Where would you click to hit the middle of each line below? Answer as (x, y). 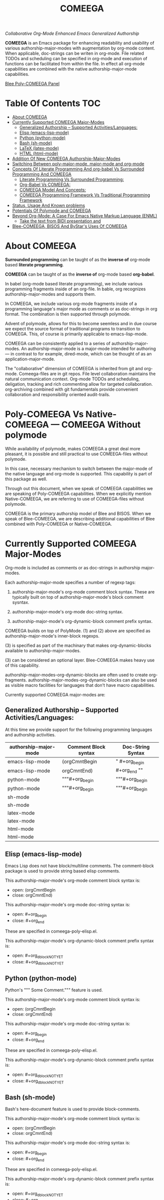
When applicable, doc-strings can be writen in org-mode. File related (74, 53)
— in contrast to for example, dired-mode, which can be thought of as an (79, 354)
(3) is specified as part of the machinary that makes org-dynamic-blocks (78, 645)
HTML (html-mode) (39, 153)
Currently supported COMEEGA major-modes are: (55, 694)
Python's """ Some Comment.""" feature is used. (54, 990)
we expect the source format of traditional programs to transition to (73, 329)
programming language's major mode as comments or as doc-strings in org (81, 309)
